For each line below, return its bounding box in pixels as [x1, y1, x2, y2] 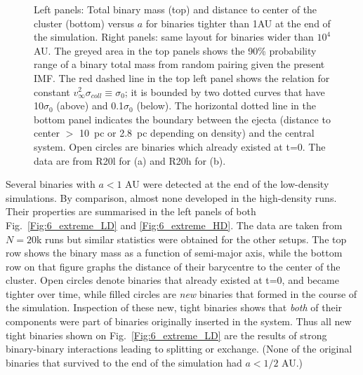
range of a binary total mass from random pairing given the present [34, 57, 325, 71]
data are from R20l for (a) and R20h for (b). [34, 153, 226, 168]
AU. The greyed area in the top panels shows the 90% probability [34, 43, 317, 57]
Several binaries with [6, 177, 95, 191]
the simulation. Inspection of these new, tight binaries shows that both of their [6, 300, 343, 315]
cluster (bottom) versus [34, 15, 135, 30]
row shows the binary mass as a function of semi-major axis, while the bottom [6, 245, 343, 260]
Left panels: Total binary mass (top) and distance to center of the [34, 2, 317, 16]
